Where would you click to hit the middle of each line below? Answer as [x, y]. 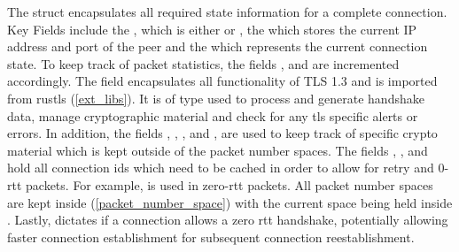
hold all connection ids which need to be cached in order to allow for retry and [221, 168]
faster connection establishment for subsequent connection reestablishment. [211, 237]
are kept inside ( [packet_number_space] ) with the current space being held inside [230, 202]
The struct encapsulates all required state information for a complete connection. [227, 11]
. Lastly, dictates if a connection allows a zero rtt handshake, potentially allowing [228, 220]
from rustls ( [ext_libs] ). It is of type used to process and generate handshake [216, 98]
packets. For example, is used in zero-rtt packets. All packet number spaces [229, 184]
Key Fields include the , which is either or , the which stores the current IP [212, 29]
